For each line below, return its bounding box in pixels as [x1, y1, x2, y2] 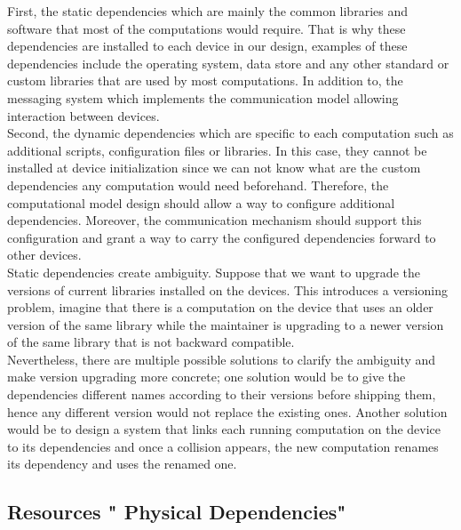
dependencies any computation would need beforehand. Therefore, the [7, 175, 389, 194]
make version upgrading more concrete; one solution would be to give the [7, 367, 406, 386]
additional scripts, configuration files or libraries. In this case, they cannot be [7, 141, 427, 159]
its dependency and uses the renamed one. [7, 454, 237, 473]
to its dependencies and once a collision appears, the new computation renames [7, 437, 439, 455]
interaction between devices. [7, 106, 160, 124]
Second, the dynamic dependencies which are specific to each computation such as [7, 124, 454, 142]
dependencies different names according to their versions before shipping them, [7, 385, 436, 404]
